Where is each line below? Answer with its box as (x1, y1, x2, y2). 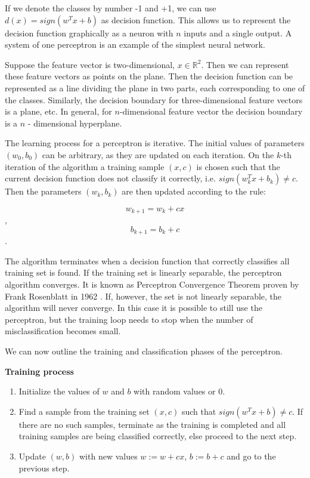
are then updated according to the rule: (122, 185, 266, 198)
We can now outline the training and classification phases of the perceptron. (5, 344, 283, 357)
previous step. (18, 461, 70, 474)
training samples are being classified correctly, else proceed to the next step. (18, 430, 297, 442)
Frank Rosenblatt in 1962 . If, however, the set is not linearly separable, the (5, 289, 282, 302)
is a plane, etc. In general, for (5, 105, 112, 118)
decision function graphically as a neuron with (5, 26, 173, 39)
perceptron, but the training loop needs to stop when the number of (5, 313, 253, 325)
